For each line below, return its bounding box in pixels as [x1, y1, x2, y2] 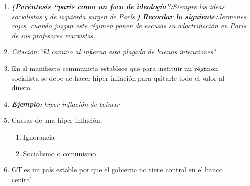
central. [11, 174, 34, 184]
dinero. [11, 82, 32, 93]
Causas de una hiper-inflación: [11, 115, 102, 125]
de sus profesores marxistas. [11, 30, 95, 40]
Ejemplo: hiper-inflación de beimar [11, 98, 119, 109]
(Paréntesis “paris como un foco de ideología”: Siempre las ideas [11, 1, 225, 11]
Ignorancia [23, 131, 55, 141]
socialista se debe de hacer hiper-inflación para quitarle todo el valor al [11, 72, 225, 83]
